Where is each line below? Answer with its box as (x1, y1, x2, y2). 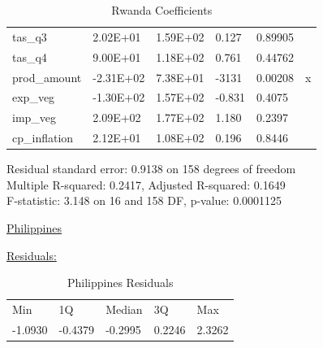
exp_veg (12, 89, 55, 106)
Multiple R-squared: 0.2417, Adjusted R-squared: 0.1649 (6, 176, 286, 193)
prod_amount (12, 68, 82, 85)
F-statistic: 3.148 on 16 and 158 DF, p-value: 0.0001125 (6, 192, 282, 209)
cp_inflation (12, 129, 74, 146)
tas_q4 (12, 48, 47, 65)
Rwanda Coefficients (111, 2, 213, 18)
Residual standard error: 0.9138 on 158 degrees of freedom (6, 160, 296, 177)
